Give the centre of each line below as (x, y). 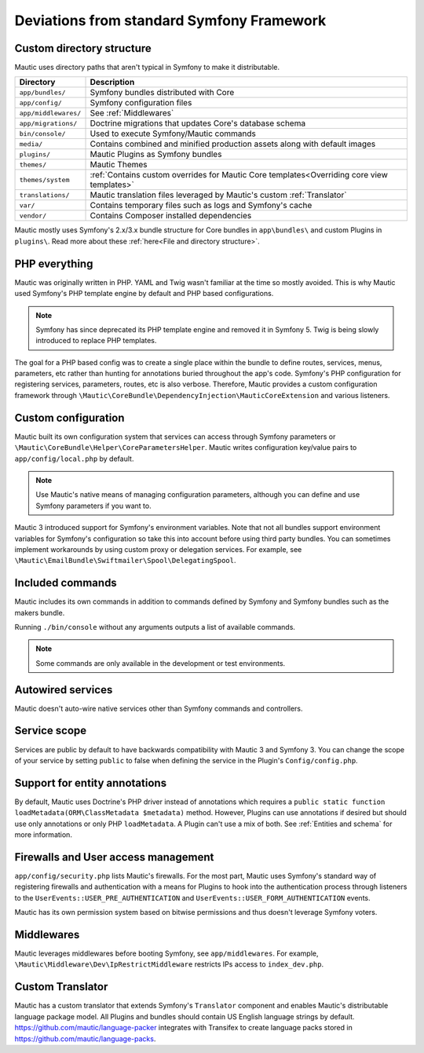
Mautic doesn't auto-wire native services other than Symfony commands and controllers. (159, 708)
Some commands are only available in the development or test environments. (161, 663)
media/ (31, 144)
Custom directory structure (83, 48)
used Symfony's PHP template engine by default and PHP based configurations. (144, 294)
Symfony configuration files (141, 103)
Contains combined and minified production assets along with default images (233, 144)
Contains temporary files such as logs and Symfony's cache (201, 206)
